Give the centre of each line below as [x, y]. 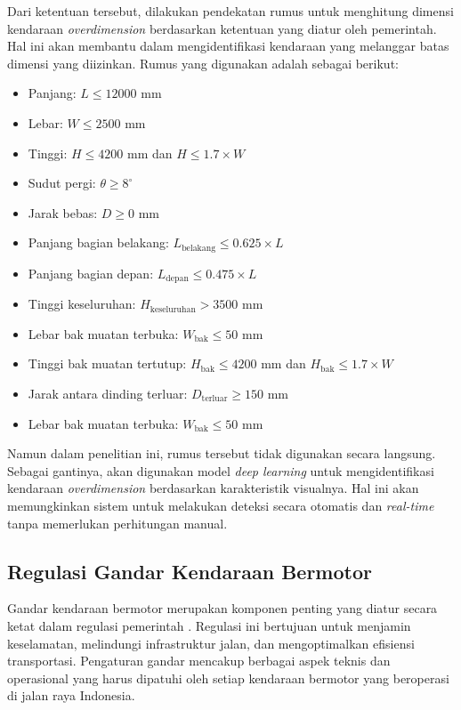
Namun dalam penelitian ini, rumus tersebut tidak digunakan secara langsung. [222, 453]
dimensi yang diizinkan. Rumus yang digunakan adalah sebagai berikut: [203, 63]
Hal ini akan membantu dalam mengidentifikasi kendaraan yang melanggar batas [228, 46]
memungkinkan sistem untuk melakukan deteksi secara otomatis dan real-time [221, 505]
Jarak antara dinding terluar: [108, 394]
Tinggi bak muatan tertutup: [107, 363]
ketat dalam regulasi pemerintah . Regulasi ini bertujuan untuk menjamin [209, 625]
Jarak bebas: [63, 212]
